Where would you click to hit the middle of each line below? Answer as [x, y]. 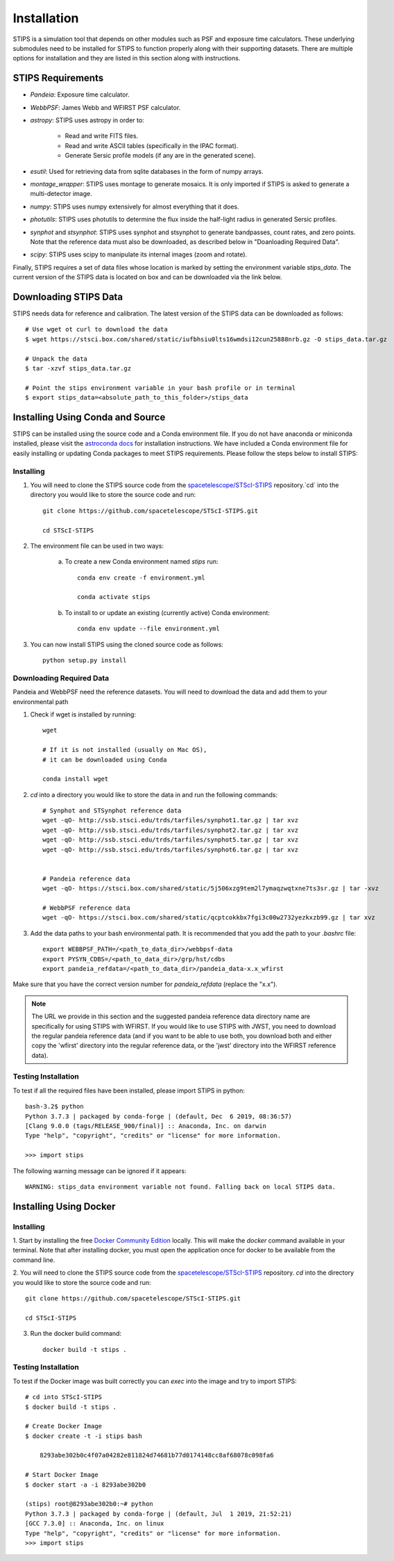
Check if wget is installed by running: [83, 714]
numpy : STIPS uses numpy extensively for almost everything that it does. [135, 206]
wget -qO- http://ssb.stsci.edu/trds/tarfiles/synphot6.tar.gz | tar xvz [171, 849]
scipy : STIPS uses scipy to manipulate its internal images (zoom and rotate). [139, 254]
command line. [34, 1260]
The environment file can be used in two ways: [97, 546]
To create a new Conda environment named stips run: [142, 562]
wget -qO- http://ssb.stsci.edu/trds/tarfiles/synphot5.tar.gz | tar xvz [171, 840]
